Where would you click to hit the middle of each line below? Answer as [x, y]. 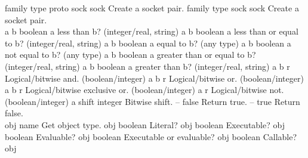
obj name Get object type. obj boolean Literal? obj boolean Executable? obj [145, 124]
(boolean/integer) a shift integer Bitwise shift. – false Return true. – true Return [153, 101]
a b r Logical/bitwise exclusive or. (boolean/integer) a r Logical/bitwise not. [144, 90]
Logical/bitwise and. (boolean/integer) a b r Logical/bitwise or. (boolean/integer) [154, 78]
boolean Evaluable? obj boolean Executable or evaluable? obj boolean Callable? [151, 136]
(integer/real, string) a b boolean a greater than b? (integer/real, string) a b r [147, 66]
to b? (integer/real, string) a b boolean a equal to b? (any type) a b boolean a [148, 43]
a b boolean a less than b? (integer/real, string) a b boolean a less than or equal [152, 31]
